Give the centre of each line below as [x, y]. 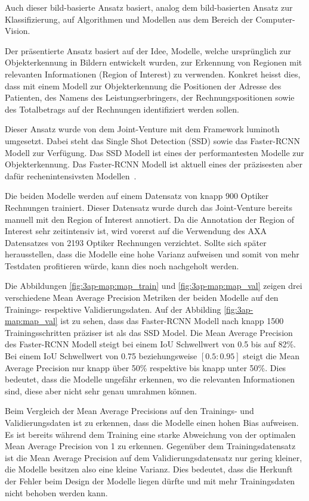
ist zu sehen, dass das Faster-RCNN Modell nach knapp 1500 [172, 321]
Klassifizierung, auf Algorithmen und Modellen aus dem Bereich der [129, 19]
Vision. [18, 31]
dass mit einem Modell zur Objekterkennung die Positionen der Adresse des [143, 85]
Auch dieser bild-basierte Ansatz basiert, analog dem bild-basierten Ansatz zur [149, 7]
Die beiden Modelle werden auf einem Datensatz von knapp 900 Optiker [137, 196]
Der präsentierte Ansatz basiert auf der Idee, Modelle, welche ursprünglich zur [148, 50]
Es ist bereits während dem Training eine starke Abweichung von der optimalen [150, 434]
